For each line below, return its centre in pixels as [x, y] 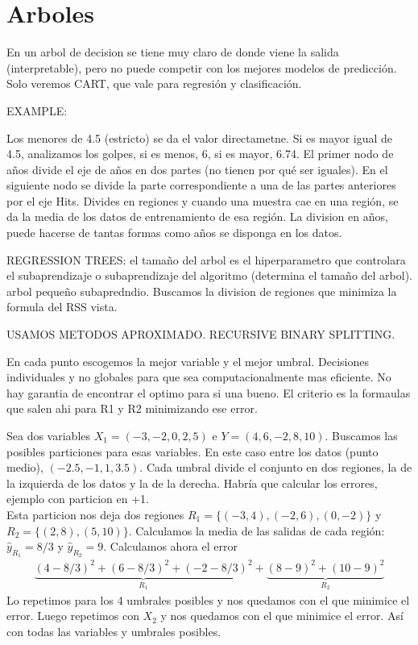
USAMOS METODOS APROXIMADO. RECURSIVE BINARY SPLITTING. [201, 334]
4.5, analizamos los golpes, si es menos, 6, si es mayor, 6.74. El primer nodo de [200, 154]
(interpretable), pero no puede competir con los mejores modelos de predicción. [202, 67]
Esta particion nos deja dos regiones [95, 514]
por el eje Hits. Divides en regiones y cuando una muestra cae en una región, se [203, 200]
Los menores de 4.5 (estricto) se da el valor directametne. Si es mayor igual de [200, 137]
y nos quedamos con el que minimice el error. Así [282, 616]
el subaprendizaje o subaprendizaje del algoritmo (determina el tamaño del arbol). [209, 275]
